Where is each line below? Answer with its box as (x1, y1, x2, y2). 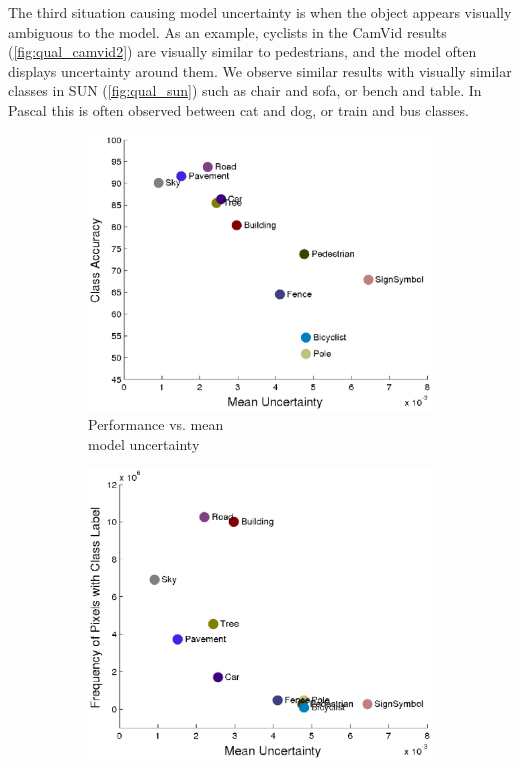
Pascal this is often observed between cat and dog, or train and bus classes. (8, 99, 469, 120)
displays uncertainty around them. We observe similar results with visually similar (8, 60, 512, 81)
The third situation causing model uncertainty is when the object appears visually (8, 2, 512, 22)
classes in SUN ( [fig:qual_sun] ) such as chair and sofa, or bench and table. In (8, 80, 482, 101)
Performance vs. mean (88, 414, 224, 435)
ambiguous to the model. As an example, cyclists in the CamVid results (8, 21, 447, 42)
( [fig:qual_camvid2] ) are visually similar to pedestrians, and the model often (8, 41, 477, 62)
